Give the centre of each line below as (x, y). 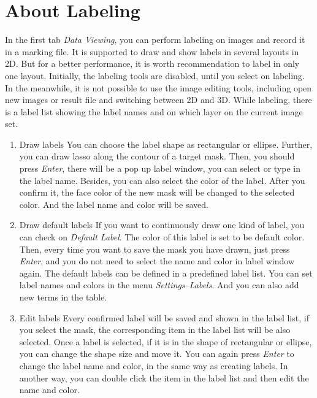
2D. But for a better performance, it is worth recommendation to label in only (152, 63)
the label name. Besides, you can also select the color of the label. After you (162, 180)
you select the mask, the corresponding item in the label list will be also (155, 330)
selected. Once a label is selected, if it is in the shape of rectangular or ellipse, (166, 341)
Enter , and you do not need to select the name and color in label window (157, 261)
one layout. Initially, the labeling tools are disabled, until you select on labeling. (155, 75)
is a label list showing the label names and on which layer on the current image (154, 111)
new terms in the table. (63, 297)
